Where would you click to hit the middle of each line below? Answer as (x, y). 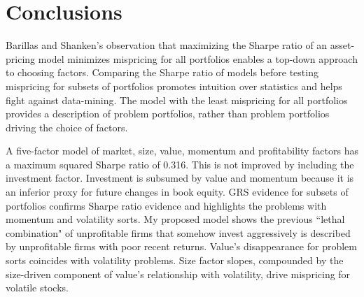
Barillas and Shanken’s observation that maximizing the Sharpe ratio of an (167, 45)
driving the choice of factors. (67, 127)
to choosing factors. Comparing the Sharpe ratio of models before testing (162, 72)
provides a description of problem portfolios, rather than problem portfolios (168, 114)
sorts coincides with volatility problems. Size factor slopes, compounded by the (175, 260)
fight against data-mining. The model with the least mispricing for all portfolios (177, 100)
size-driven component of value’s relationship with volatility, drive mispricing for (178, 274)
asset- (342, 45)
